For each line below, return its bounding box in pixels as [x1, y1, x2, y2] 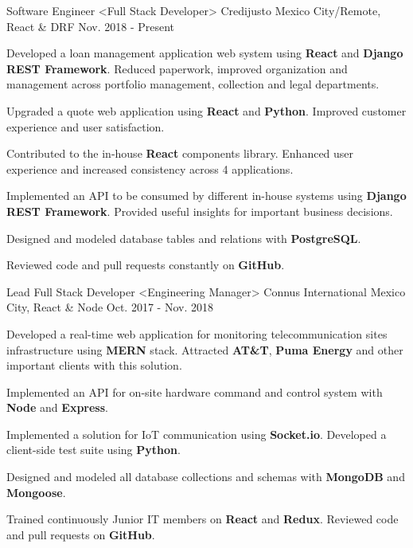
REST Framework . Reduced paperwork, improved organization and [6, 60, 348, 76]
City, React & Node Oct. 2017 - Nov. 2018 [6, 299, 213, 315]
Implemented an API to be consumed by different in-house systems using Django [6, 187, 407, 204]
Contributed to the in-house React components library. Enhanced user [6, 145, 354, 162]
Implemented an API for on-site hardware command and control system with [6, 383, 383, 400]
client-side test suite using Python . [6, 441, 181, 458]
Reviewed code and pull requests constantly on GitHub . [6, 256, 285, 273]
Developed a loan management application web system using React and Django [6, 45, 403, 61]
